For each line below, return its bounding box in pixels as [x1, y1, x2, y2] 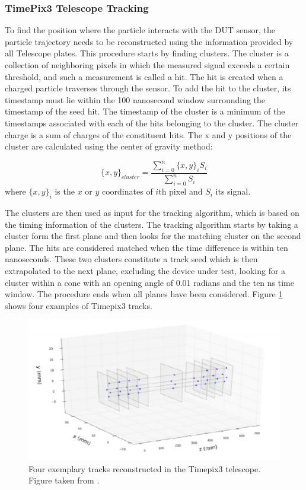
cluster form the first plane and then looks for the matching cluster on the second [5, 230, 301, 242]
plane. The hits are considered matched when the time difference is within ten [5, 241, 288, 253]
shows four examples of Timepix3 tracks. [5, 299, 152, 311]
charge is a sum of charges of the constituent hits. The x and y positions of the [5, 128, 292, 141]
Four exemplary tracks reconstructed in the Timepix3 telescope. [28, 462, 261, 475]
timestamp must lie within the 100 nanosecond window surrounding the [5, 93, 266, 106]
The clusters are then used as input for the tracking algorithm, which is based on [5, 206, 299, 219]
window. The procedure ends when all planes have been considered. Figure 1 [5, 288, 283, 300]
